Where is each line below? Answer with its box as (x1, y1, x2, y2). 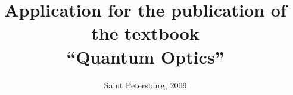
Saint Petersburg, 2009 (104, 78, 187, 91)
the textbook (91, 21, 200, 45)
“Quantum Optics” (66, 44, 225, 68)
